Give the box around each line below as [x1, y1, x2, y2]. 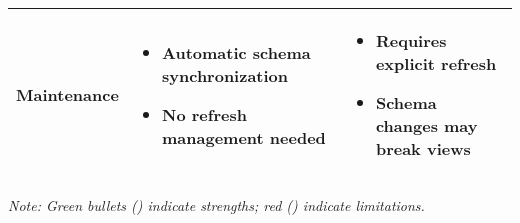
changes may [375, 114, 478, 137]
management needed [162, 125, 326, 149]
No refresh [162, 102, 247, 126]
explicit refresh [375, 52, 497, 75]
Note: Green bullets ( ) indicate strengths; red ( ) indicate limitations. [8, 195, 425, 215]
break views [375, 137, 471, 160]
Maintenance [16, 83, 119, 106]
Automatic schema [162, 40, 311, 64]
